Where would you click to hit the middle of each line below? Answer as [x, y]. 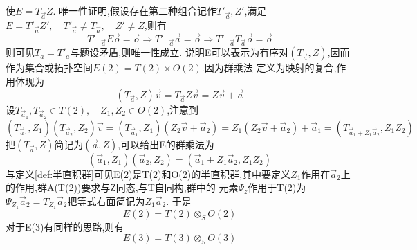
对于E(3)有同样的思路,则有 [65, 226]
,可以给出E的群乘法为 [166, 144]
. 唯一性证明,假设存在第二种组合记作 [135, 10]
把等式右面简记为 [106, 201]
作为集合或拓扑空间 [49, 68]
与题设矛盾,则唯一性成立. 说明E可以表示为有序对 [179, 52]
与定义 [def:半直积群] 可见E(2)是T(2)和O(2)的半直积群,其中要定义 [148, 173]
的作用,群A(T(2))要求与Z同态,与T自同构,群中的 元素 [122, 187]
